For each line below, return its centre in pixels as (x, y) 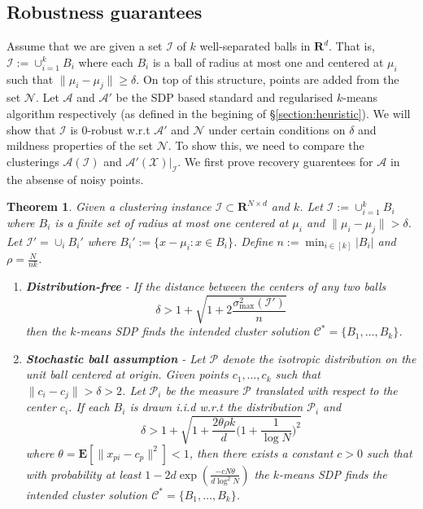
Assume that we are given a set (85, 46)
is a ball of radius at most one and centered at (268, 61)
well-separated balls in (255, 46)
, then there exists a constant (261, 452)
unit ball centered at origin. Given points (127, 374)
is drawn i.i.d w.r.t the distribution (216, 407)
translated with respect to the (326, 390)
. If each (89, 407)
